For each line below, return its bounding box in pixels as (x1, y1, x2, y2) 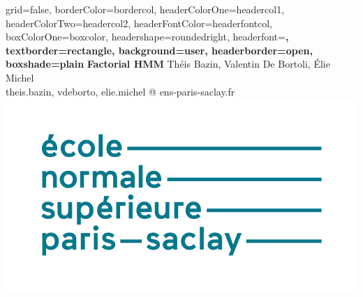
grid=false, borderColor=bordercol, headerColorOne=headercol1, (6, 2, 285, 16)
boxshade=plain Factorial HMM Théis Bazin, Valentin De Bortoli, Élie (6, 56, 330, 71)
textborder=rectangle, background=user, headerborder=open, (6, 43, 313, 57)
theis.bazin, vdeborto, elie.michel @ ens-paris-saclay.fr (6, 84, 235, 98)
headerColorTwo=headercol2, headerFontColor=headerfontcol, (6, 15, 272, 30)
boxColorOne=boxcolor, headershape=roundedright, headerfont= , (6, 29, 289, 44)
